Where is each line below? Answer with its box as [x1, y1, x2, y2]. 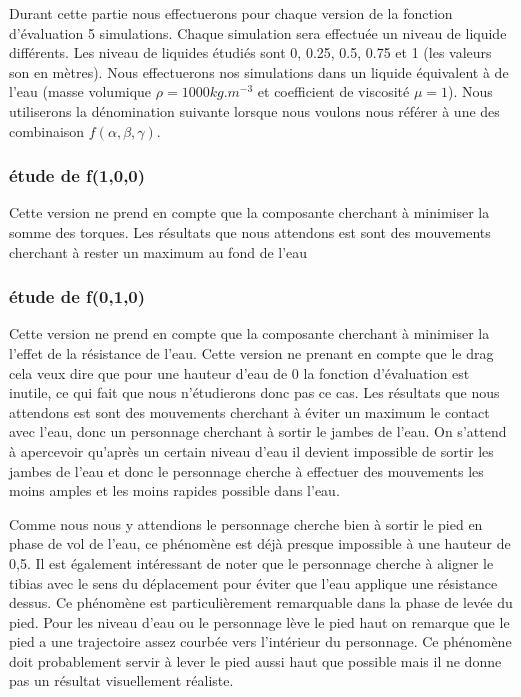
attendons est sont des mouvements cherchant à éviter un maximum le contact [9, 401, 490, 422]
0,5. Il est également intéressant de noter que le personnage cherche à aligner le [9, 552, 494, 573]
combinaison [9, 120, 85, 141]
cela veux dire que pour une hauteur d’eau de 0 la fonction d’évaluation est [9, 362, 470, 383]
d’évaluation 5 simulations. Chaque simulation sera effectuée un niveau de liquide [9, 22, 507, 43]
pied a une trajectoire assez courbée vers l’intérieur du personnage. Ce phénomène [9, 631, 512, 652]
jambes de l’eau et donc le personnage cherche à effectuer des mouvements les [9, 460, 484, 481]
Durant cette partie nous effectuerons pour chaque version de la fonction [9, 3, 453, 23]
